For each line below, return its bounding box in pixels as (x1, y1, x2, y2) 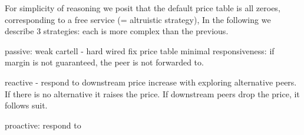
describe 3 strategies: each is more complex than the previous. (5, 25, 229, 37)
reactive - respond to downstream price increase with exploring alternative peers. (5, 75, 297, 88)
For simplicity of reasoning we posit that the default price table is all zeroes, (5, 2, 280, 14)
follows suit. (5, 99, 48, 111)
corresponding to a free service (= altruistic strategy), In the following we (5, 13, 271, 25)
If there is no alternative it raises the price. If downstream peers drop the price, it (5, 87, 300, 100)
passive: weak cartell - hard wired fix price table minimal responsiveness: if (5, 44, 275, 57)
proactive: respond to (5, 118, 81, 131)
